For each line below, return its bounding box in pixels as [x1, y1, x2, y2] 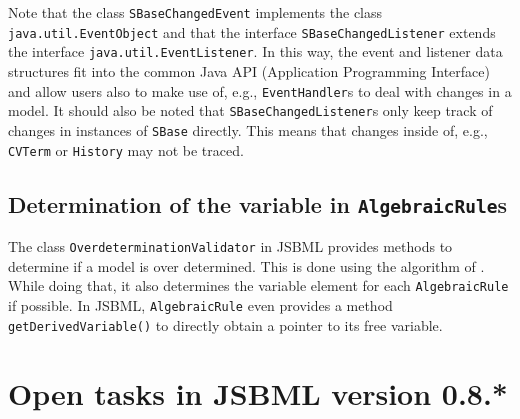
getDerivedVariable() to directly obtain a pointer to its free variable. [8, 314, 443, 335]
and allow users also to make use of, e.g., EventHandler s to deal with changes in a [8, 80, 512, 101]
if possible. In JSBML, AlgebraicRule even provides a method [8, 294, 393, 315]
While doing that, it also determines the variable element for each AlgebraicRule [8, 275, 509, 296]
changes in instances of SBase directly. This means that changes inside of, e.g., [8, 119, 488, 140]
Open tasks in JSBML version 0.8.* [8, 373, 508, 414]
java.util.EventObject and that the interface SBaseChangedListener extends [8, 21, 496, 42]
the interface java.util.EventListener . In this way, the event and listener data [8, 41, 503, 62]
